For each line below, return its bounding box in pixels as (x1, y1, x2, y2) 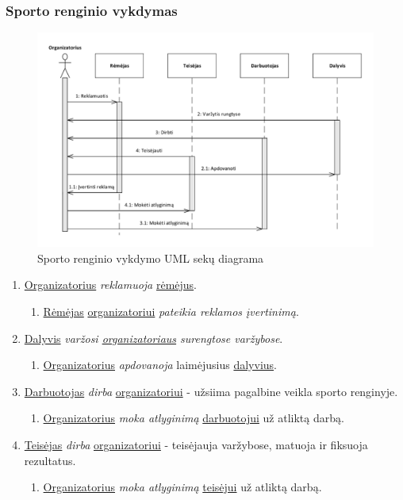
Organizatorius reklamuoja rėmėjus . (24, 276, 198, 293)
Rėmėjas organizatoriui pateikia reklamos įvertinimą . (43, 302, 299, 319)
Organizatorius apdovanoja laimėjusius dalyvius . (43, 356, 277, 373)
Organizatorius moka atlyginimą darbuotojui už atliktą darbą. (43, 410, 344, 426)
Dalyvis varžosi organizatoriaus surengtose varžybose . (24, 329, 283, 346)
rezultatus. (24, 452, 76, 468)
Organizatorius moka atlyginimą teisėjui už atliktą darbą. (43, 479, 322, 495)
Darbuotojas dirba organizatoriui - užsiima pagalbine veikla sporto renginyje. (24, 383, 398, 399)
